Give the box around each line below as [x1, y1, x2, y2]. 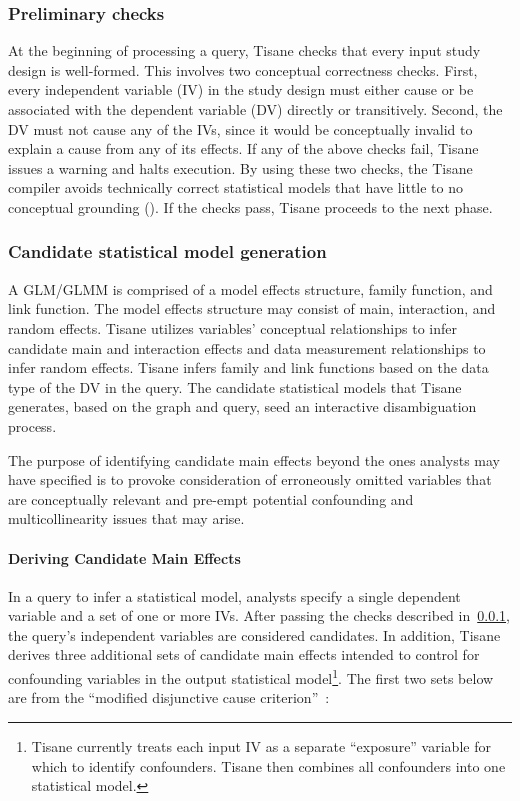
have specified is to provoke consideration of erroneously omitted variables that [8, 469, 492, 490]
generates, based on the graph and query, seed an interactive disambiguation [8, 396, 477, 417]
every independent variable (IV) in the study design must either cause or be [8, 79, 474, 100]
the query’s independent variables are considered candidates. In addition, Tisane [8, 624, 501, 645]
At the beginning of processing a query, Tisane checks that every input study [8, 40, 481, 61]
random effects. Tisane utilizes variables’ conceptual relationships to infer [8, 317, 457, 338]
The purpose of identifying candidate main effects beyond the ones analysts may [8, 449, 500, 470]
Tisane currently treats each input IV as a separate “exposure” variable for [31, 735, 491, 756]
